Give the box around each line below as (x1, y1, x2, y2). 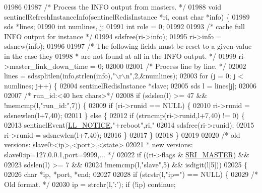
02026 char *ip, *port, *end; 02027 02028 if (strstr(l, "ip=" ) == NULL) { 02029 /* (4, 169, 258, 179)
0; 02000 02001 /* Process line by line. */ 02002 (98, 60, 246, 71)
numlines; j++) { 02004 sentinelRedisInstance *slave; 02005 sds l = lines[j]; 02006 (4, 80, 256, 90)
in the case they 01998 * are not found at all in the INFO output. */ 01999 (4, 50, 236, 61)
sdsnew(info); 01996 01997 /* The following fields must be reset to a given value (4, 41, 252, 51)
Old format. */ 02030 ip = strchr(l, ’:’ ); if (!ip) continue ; (4, 178, 176, 189)
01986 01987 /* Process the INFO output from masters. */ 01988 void (4, 2, 221, 12)
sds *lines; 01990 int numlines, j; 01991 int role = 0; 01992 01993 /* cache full (4, 21, 245, 32)
